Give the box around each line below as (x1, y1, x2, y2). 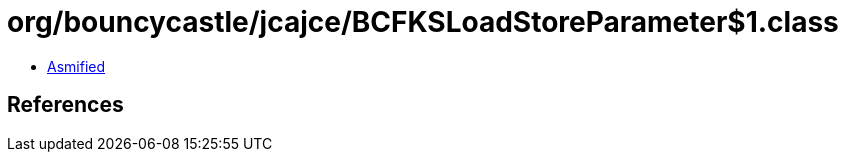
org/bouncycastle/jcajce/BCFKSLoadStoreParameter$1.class (7, 5, 839, 39)
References (7, 92, 124, 118)
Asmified (47, 57, 106, 75)
